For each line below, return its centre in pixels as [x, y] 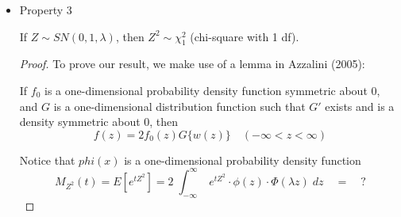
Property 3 [46, 10]
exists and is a [360, 106]
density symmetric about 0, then [99, 122]
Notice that [47, 160]
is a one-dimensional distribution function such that [179, 106]
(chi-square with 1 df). [245, 36]
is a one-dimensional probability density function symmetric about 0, [212, 90]
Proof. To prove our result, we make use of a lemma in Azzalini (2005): [192, 64]
